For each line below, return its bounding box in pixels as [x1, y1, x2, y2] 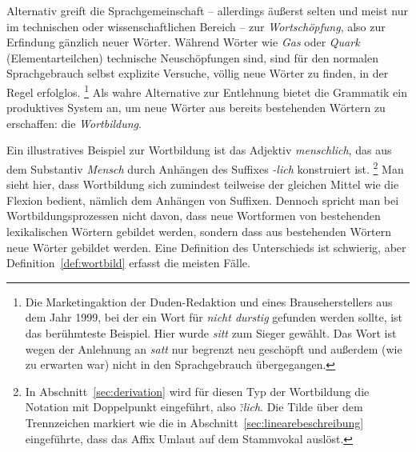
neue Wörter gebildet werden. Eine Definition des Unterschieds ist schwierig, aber [6, 238, 406, 255]
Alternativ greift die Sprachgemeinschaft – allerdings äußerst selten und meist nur [6, 2, 408, 18]
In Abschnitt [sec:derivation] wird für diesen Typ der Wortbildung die [25, 382, 370, 399]
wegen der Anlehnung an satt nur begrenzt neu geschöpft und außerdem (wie [25, 340, 402, 357]
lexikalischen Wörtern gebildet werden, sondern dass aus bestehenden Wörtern [6, 223, 391, 240]
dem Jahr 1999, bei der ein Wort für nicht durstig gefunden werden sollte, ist [25, 309, 403, 326]
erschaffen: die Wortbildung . [6, 114, 142, 131]
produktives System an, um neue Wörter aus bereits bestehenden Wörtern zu [6, 99, 386, 116]
